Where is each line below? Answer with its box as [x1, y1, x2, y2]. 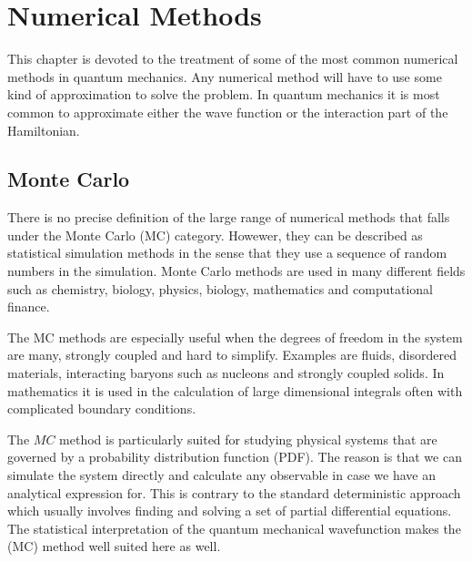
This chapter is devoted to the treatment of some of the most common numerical [7, 49, 458, 68]
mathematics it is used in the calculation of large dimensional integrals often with [7, 381, 463, 400]
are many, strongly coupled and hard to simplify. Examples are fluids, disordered [7, 345, 457, 364]
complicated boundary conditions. [7, 399, 196, 418]
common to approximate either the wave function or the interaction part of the [7, 102, 448, 121]
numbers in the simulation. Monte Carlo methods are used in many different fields [7, 261, 466, 281]
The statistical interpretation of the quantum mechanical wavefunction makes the [7, 518, 461, 537]
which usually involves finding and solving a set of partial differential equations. [7, 501, 452, 520]
